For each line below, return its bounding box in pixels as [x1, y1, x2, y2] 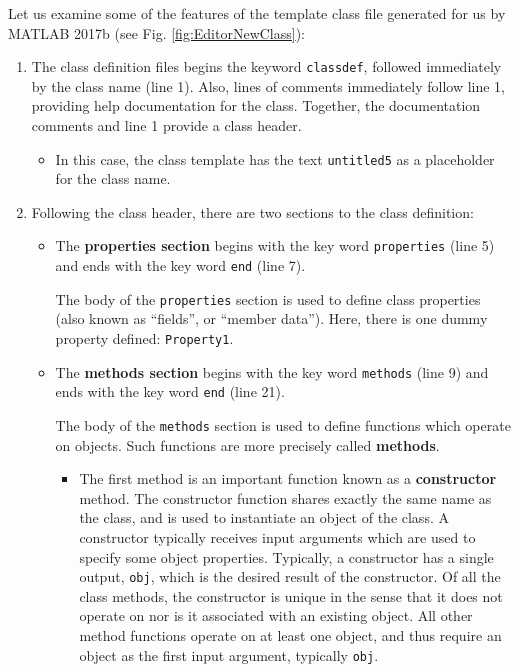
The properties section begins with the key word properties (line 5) [55, 235, 495, 256]
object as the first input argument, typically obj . [79, 644, 379, 665]
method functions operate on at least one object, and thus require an [79, 625, 502, 646]
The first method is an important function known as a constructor [79, 468, 497, 489]
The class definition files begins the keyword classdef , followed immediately [31, 56, 502, 77]
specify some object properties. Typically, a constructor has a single [79, 546, 494, 567]
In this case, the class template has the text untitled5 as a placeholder [55, 148, 495, 169]
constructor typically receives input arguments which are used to [79, 527, 476, 548]
